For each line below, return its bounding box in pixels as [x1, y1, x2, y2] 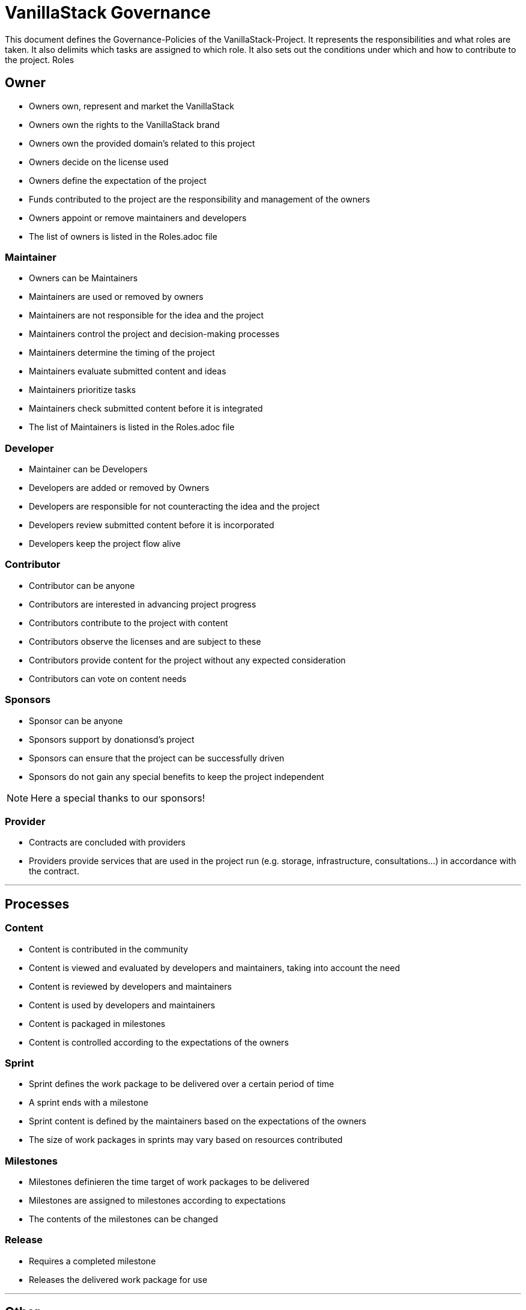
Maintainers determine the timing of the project [29, 347, 215, 358]
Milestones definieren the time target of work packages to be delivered [29, 1177, 310, 1187]
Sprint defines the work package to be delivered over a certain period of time [29, 1079, 334, 1089]
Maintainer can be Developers [29, 464, 148, 475]
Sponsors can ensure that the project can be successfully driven [29, 752, 285, 763]
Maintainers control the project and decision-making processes [29, 329, 280, 340]
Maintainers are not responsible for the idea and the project [29, 310, 264, 321]
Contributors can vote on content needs [29, 673, 187, 684]
